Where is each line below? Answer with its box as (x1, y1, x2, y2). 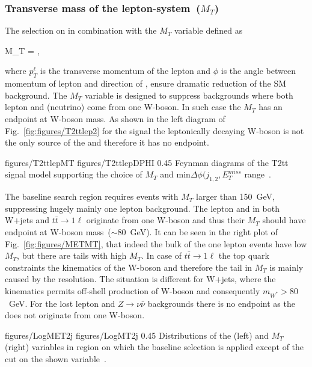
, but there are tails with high (17, 249, 127, 262)
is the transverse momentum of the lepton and (40, 64, 211, 77)
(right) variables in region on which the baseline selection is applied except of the (5, 341, 304, 353)
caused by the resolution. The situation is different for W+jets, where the (5, 273, 276, 285)
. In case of (141, 249, 182, 262)
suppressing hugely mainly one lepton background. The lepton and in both (5, 202, 280, 214)
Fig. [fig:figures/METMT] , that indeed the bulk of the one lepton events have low (5, 237, 307, 250)
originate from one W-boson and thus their (86, 214, 245, 226)
